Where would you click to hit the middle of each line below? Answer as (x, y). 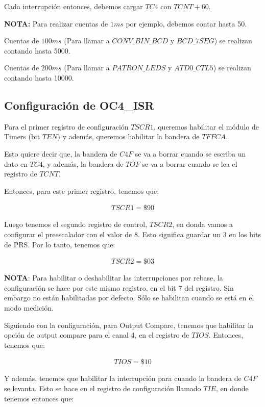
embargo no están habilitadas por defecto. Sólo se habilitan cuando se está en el (129, 298)
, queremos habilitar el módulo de (206, 126)
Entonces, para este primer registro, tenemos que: (82, 190)
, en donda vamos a (202, 224)
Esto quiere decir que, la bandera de (61, 153)
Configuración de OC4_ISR (79, 105)
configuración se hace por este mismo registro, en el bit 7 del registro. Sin (119, 287)
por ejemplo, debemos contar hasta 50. (186, 23)
